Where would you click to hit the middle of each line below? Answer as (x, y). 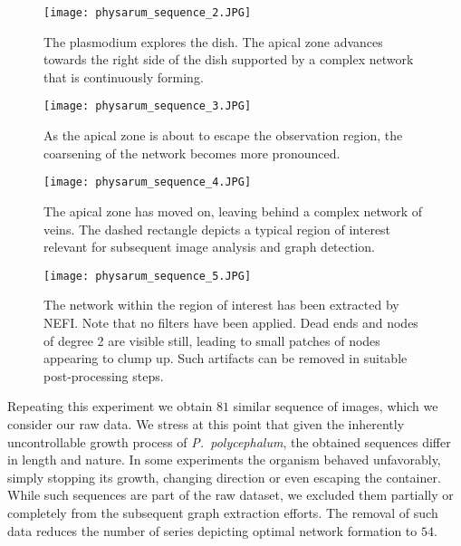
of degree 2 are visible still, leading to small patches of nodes (212, 340)
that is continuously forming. (124, 77)
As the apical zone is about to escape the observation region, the (223, 135)
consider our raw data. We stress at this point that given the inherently (206, 423)
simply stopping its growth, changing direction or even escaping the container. (224, 477)
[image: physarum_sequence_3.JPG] (148, 106)
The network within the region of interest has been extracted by (221, 305)
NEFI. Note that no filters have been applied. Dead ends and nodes (231, 322)
